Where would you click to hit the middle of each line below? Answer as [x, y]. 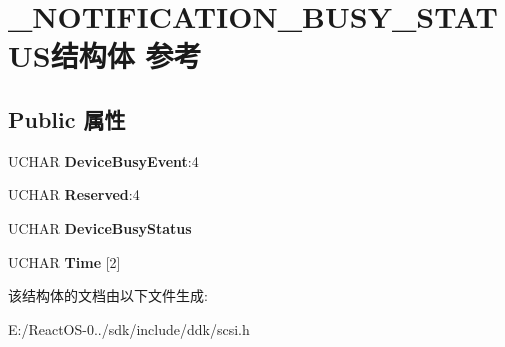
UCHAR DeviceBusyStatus [100, 227]
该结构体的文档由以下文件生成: [108, 295]
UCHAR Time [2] [64, 261]
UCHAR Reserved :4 [74, 194]
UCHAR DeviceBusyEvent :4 [103, 160]
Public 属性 [67, 118]
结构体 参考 [126, 55]
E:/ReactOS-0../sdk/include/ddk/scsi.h [129, 328]
